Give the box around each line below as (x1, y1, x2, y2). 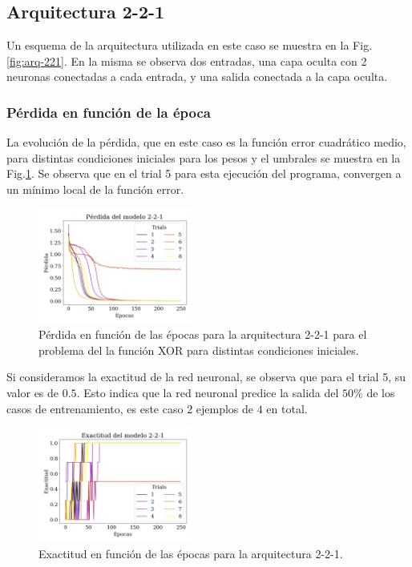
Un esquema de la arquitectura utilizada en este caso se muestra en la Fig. (6, 37, 373, 54)
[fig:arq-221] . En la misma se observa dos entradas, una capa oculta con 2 (6, 52, 367, 69)
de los (366, 384, 395, 401)
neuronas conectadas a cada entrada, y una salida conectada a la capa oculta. (6, 68, 388, 85)
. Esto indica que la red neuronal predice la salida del (76, 384, 339, 401)
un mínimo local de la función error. (6, 180, 184, 197)
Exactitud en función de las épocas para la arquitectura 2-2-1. (38, 545, 343, 561)
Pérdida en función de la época (6, 102, 211, 122)
